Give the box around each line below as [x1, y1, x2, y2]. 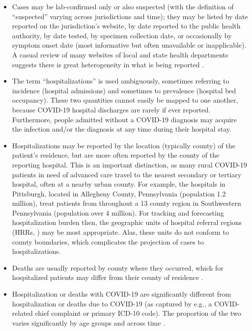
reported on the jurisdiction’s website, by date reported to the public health [12, 21, 241, 31]
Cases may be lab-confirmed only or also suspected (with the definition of [12, 1, 234, 11]
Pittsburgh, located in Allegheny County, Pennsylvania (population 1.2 [12, 188, 226, 198]
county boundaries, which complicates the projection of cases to [12, 236, 204, 247]
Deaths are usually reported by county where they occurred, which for [12, 262, 224, 273]
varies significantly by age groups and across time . [12, 317, 166, 328]
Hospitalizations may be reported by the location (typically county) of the [12, 140, 235, 150]
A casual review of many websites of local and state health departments [12, 49, 228, 59]
